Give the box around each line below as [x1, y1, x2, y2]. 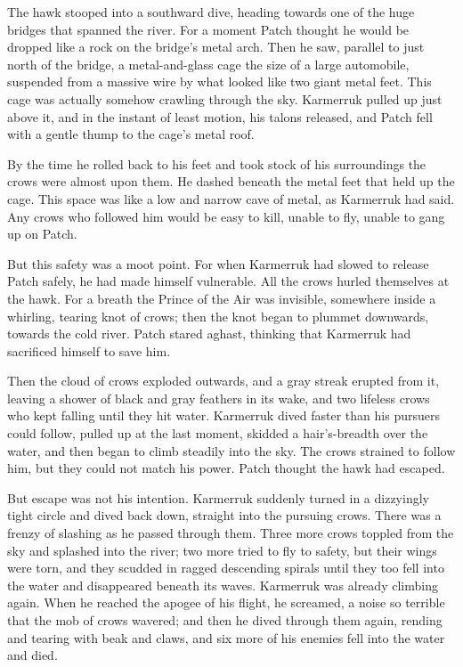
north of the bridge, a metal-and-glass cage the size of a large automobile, [7, 54, 410, 73]
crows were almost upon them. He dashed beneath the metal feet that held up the [7, 172, 455, 191]
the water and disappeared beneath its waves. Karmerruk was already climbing [7, 575, 438, 594]
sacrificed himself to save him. [7, 341, 171, 360]
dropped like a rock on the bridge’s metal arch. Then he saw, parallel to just [7, 37, 425, 56]
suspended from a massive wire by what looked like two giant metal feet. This [7, 72, 432, 91]
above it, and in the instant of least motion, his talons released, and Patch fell [7, 107, 433, 126]
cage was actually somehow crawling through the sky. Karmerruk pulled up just [7, 89, 443, 108]
